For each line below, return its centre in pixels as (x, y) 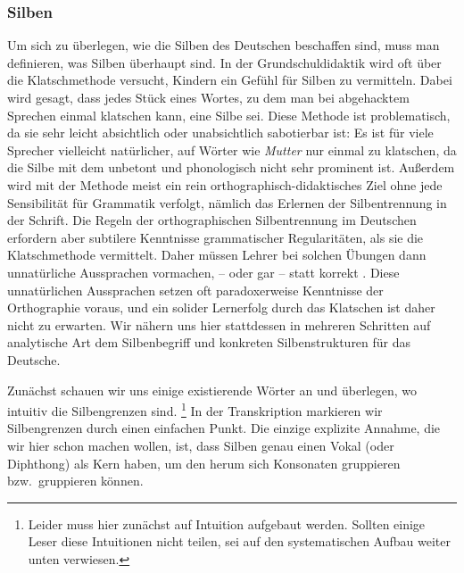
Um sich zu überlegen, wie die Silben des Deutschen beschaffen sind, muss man (224, 45)
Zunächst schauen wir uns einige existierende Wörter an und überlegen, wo (212, 390)
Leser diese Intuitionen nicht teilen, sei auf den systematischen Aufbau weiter (239, 541)
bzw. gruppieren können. (75, 481)
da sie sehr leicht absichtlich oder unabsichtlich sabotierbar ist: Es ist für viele (220, 133)
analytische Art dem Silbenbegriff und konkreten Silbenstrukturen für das (209, 342)
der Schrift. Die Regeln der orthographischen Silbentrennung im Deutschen (212, 220)
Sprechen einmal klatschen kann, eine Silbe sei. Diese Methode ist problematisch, (229, 115)
